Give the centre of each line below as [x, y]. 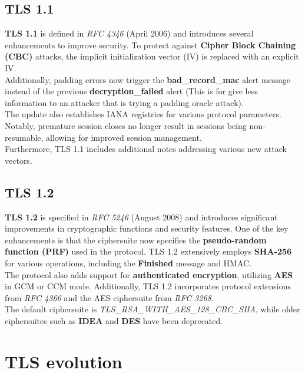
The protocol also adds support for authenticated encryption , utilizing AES [149, 274]
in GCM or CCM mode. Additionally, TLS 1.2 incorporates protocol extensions [148, 286]
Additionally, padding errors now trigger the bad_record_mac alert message [148, 79]
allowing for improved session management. [124, 137]
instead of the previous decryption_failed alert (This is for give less [131, 91]
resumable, [24, 137]
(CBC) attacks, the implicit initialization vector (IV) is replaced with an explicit [152, 56]
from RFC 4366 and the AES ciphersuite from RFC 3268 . [109, 297]
